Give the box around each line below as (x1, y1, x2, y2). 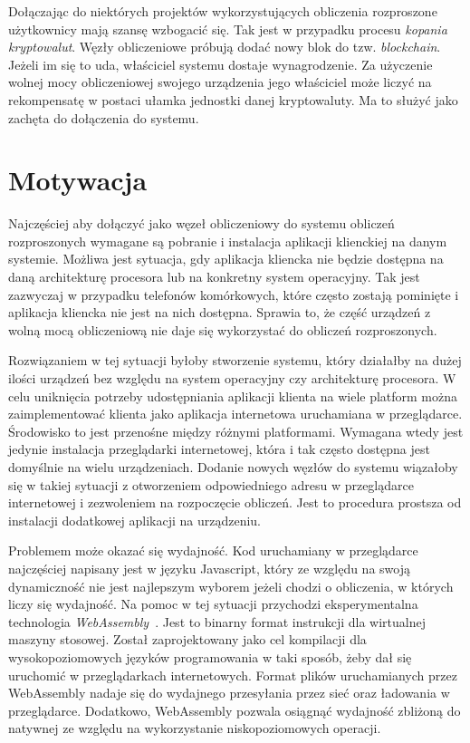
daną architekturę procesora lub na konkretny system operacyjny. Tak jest (8, 267, 420, 286)
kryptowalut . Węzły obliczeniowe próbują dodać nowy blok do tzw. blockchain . (8, 37, 441, 56)
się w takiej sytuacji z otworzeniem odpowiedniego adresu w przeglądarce (8, 475, 414, 494)
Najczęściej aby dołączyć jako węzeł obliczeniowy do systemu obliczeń (8, 214, 395, 233)
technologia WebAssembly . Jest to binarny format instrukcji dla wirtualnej (8, 612, 426, 631)
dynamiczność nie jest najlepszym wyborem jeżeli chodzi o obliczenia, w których (8, 576, 454, 595)
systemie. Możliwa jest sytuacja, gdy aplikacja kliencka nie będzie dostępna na (8, 249, 444, 268)
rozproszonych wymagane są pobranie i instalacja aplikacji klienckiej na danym (8, 231, 447, 250)
